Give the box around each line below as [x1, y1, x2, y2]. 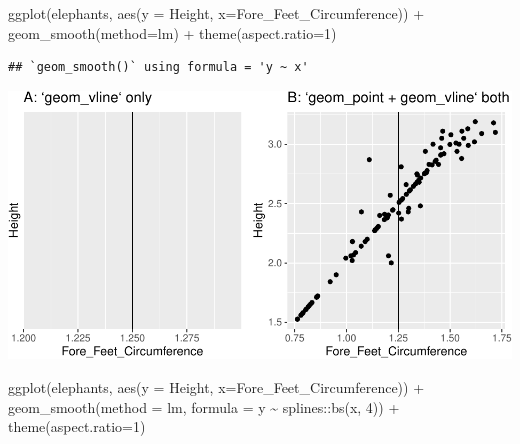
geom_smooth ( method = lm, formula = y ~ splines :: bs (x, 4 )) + [8, 396, 400, 417]
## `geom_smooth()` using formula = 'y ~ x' [8, 60, 309, 75]
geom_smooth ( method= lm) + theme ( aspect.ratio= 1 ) [8, 22, 337, 43]
